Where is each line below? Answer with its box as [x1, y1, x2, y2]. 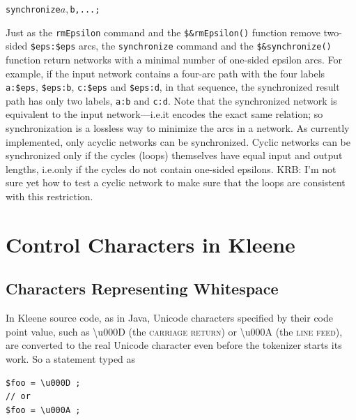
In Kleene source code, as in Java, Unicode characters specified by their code [6, 310, 333, 325]
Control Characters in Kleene [6, 230, 295, 258]
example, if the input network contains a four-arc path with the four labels [6, 66, 325, 80]
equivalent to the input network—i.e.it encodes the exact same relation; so [6, 107, 323, 121]
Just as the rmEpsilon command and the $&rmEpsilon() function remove [6, 24, 320, 39]
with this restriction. [6, 189, 93, 204]
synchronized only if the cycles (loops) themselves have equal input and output [6, 148, 343, 163]
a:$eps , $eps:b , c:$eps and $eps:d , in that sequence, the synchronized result [6, 80, 340, 94]
